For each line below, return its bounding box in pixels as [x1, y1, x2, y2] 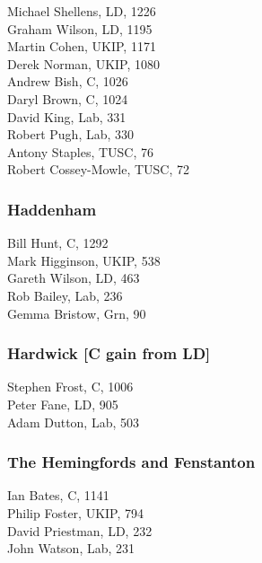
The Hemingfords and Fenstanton [7, 451, 256, 473]
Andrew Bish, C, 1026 [7, 72, 128, 91]
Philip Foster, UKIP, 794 [7, 503, 144, 522]
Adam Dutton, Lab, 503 [7, 412, 140, 431]
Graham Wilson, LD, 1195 [7, 19, 153, 38]
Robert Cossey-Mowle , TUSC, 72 [7, 160, 189, 179]
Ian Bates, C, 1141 [7, 486, 109, 505]
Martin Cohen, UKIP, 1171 [7, 37, 156, 56]
